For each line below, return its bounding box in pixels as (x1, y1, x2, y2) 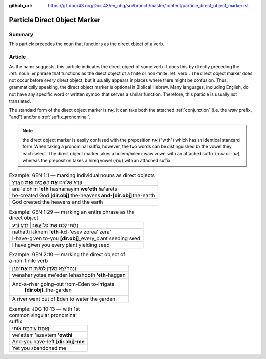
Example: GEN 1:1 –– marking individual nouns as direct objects (9, 172, 155, 179)
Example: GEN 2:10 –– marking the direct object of (9, 251, 126, 258)
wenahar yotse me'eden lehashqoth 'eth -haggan (12, 271, 126, 278)
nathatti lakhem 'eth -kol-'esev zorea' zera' (12, 228, 112, 235)
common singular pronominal (9, 311, 77, 318)
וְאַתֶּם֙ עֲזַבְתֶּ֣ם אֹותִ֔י (12, 325, 49, 332)
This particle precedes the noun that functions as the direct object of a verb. (9, 41, 165, 47)
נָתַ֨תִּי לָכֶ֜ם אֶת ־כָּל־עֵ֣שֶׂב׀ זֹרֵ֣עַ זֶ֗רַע (12, 222, 79, 229)
